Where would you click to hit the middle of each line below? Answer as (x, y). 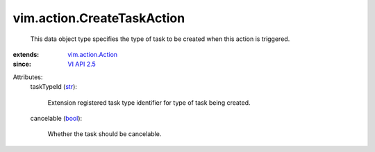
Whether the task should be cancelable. (105, 134)
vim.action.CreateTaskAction (99, 18)
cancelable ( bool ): (56, 118)
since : (22, 64)
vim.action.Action (93, 54)
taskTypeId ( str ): (54, 87)
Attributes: (28, 77)
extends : (26, 54)
